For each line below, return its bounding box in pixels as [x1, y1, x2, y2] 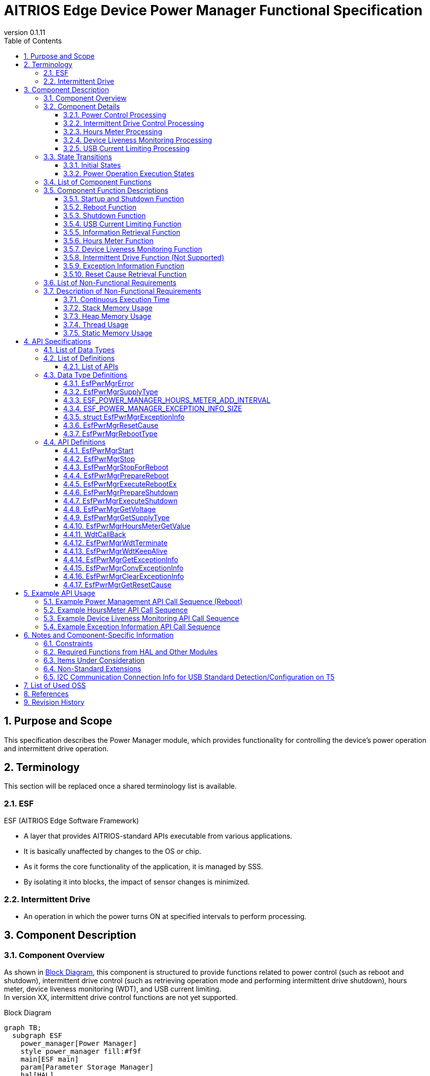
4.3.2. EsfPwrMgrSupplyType [63, 387, 158, 396]
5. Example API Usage [24, 588, 95, 597]
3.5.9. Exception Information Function [63, 261, 184, 270]
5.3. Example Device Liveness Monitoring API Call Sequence [43, 614, 239, 622]
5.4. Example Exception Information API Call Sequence [43, 622, 220, 631]
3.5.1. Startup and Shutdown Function [63, 194, 184, 203]
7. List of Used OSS [24, 681, 86, 690]
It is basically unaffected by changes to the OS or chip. [24, 847, 202, 856]
